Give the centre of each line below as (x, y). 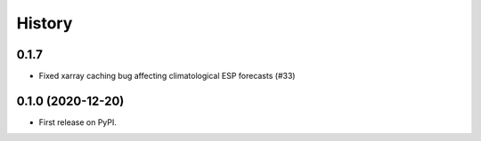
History (45, 23)
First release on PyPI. (78, 122)
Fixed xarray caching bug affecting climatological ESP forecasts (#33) (167, 76)
